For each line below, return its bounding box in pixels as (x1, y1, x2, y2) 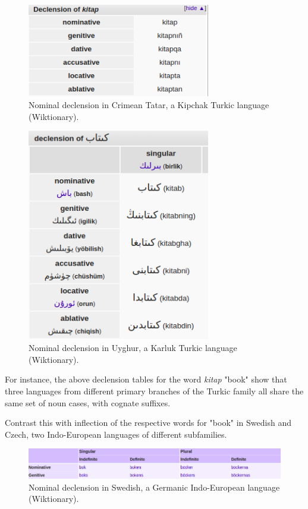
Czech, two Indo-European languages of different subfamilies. (5, 428, 227, 440)
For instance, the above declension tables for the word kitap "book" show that (5, 373, 287, 385)
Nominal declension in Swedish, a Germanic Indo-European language (29, 480, 280, 493)
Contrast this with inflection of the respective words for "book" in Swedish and (5, 416, 291, 429)
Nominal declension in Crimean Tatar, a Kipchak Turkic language (29, 98, 269, 110)
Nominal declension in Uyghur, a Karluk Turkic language (29, 342, 237, 354)
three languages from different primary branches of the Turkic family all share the (5, 384, 304, 397)
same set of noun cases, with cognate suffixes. (5, 396, 171, 409)
